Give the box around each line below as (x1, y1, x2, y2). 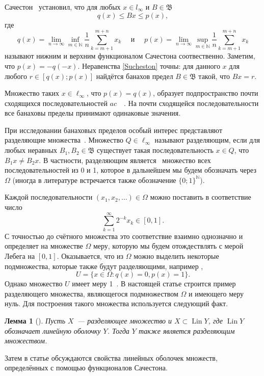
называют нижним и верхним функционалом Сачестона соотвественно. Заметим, (5, 50, 255, 61)
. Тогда (107, 325, 129, 336)
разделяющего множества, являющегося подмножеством (5, 288, 178, 299)
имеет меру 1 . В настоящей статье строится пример (72, 278, 236, 289)
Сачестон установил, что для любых (5, 2, 121, 12)
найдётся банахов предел (96, 70, 173, 81)
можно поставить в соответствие (150, 192, 251, 202)
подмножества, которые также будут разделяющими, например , (5, 260, 203, 271)
